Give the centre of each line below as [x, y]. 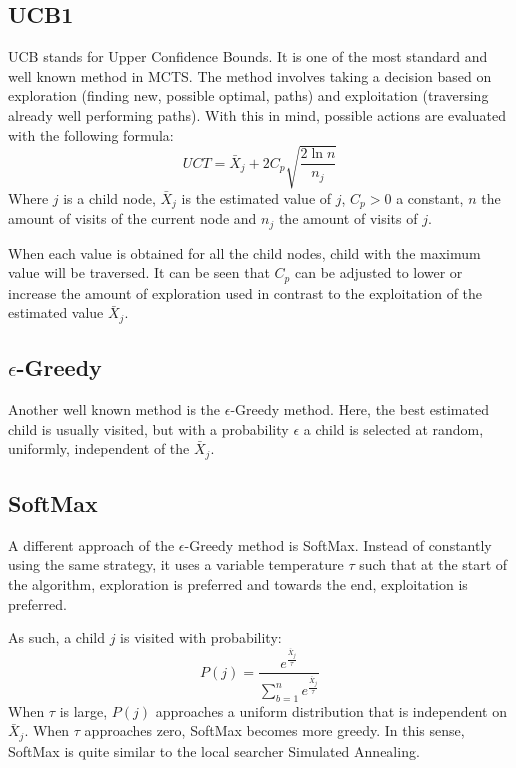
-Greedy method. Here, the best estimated [359, 408]
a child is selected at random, [393, 428]
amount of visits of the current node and [132, 218]
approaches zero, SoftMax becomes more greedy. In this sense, [274, 730]
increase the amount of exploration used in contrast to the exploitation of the [245, 292]
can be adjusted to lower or [378, 272]
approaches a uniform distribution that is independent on [331, 710]
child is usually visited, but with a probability [148, 428]
